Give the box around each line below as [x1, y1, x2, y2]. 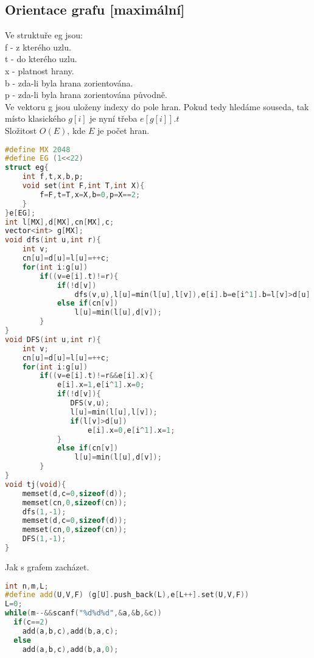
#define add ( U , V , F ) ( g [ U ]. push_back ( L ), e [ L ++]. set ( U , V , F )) [5, 590, 249, 600]
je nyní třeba [89, 112, 138, 125]
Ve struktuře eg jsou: [5, 29, 83, 41]
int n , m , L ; [5, 581, 49, 590]
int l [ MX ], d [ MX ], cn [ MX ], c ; [5, 217, 114, 226]
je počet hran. [97, 124, 150, 136]
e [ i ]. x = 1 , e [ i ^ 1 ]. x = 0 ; [57, 380, 145, 390]
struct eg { [5, 163, 49, 172]
